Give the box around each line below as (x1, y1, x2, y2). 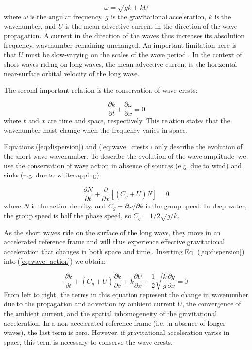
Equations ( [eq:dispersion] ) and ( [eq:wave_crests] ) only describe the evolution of (4, 141, 243, 151)
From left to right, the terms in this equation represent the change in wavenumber (4, 289, 249, 299)
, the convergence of (182, 299, 241, 309)
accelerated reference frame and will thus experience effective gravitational (4, 237, 225, 247)
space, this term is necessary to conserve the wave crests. (4, 336, 173, 347)
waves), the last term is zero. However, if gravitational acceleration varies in (4, 327, 230, 337)
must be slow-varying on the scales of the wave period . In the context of (25, 49, 242, 59)
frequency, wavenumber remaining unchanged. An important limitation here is (4, 40, 237, 50)
